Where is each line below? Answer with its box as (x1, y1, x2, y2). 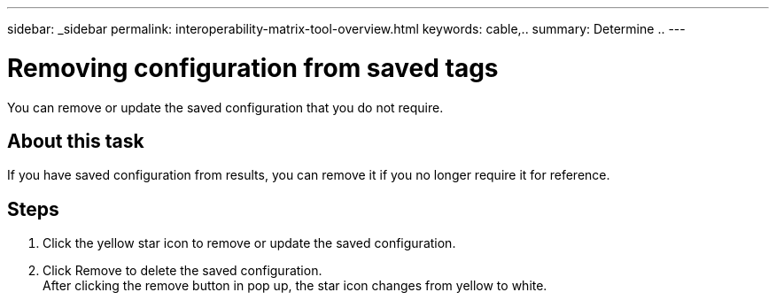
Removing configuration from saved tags (7, 52, 499, 83)
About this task (7, 129, 144, 152)
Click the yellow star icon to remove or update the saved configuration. (43, 235, 456, 251)
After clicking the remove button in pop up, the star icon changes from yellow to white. (43, 278, 547, 294)
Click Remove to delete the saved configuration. (43, 263, 322, 279)
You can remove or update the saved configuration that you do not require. (7, 99, 444, 115)
